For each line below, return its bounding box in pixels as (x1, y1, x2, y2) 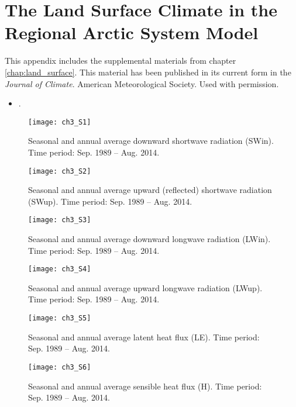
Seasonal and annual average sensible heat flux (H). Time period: (28, 380, 262, 392)
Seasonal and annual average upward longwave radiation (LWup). (28, 281, 263, 294)
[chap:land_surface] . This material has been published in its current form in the (5, 65, 291, 78)
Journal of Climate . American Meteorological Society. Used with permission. (5, 77, 279, 89)
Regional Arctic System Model (5, 20, 259, 44)
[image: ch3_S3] (28, 216, 91, 225)
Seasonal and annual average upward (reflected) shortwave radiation (28, 184, 272, 196)
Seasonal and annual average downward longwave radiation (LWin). (28, 233, 271, 245)
